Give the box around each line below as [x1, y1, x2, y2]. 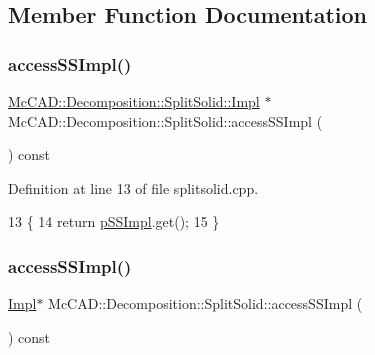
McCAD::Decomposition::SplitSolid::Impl [8, 91, 260, 111]
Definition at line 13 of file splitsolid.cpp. [8, 177, 259, 198]
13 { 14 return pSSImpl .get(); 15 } [8, 211, 220, 232]
